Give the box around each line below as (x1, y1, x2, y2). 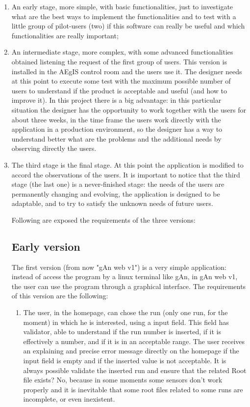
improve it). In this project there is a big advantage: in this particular (11, 95, 222, 105)
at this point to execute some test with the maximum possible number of (11, 76, 231, 86)
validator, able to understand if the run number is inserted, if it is (23, 326, 222, 337)
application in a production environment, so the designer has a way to (11, 124, 223, 134)
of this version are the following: (11, 291, 108, 301)
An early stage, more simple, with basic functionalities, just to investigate (11, 1, 233, 11)
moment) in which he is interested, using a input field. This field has (23, 317, 229, 327)
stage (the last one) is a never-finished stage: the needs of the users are (11, 179, 225, 189)
